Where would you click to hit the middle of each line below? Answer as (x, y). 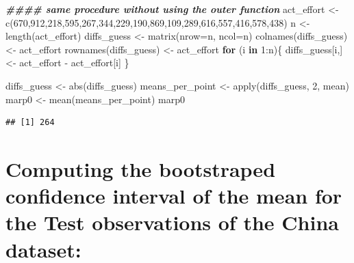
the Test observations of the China (172, 222)
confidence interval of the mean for (174, 196)
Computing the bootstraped (141, 168)
